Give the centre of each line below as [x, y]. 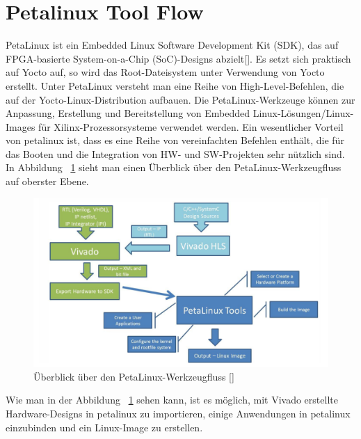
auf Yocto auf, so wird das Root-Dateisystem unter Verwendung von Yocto [165, 72]
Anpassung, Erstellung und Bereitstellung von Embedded [128, 113]
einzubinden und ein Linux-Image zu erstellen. [104, 427]
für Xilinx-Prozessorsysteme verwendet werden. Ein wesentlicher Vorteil [191, 126]
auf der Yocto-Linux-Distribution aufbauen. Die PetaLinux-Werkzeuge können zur [180, 99]
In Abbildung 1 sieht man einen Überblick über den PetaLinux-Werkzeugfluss [174, 167]
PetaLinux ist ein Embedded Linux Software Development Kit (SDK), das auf [172, 45]
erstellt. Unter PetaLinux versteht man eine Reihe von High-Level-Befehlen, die [175, 85]
